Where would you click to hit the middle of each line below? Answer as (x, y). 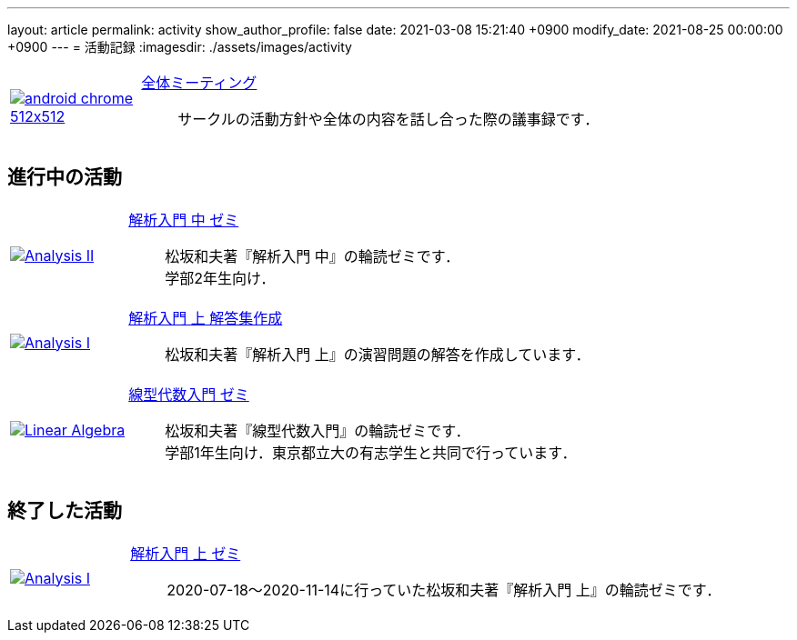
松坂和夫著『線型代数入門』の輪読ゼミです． (318, 430)
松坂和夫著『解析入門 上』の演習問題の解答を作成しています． (378, 354)
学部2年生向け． (220, 278)
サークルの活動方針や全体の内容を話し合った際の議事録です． (388, 119)
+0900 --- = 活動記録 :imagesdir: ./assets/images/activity (180, 47)
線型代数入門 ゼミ (189, 394)
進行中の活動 (65, 177)
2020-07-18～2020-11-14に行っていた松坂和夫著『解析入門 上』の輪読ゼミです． (444, 590)
